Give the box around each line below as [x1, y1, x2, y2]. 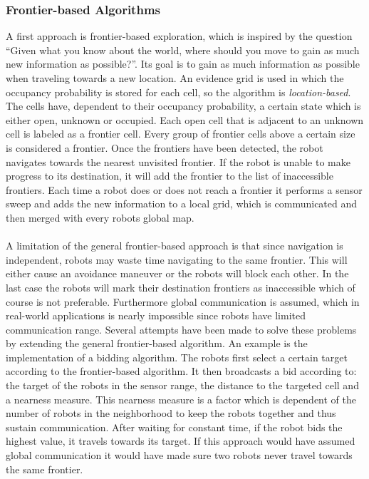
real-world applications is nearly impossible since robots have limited [6, 308, 306, 323]
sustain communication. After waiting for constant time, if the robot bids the [6, 419, 343, 434]
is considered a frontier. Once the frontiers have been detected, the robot [6, 140, 323, 155]
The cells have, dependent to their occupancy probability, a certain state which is [6, 98, 361, 113]
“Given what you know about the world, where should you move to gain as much [6, 42, 360, 57]
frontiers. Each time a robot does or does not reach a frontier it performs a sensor [6, 182, 363, 197]
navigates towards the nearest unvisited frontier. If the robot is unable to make [6, 154, 350, 169]
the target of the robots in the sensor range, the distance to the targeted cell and [6, 378, 359, 393]
